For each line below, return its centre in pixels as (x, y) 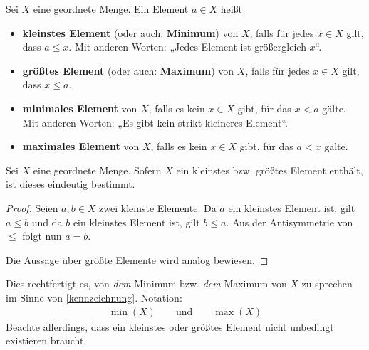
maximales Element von (81, 146)
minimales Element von (80, 108)
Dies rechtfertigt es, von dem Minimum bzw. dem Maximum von (146, 283)
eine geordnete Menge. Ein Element (111, 9)
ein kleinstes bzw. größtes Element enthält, (270, 170)
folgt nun (42, 236)
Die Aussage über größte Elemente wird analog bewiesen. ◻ (137, 259)
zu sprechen (327, 283)
